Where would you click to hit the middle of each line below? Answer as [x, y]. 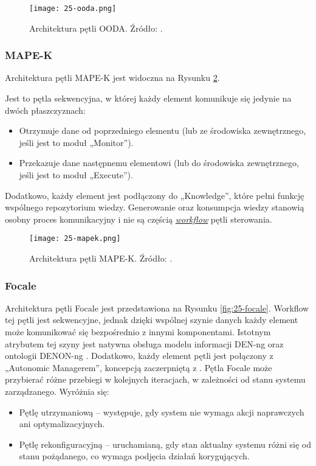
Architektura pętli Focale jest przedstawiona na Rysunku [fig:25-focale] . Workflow [157, 308]
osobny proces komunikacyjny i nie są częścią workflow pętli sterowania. [139, 219]
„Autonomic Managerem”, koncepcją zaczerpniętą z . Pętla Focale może [139, 367]
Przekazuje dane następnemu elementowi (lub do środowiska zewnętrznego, [159, 163]
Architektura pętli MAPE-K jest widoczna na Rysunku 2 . [112, 78]
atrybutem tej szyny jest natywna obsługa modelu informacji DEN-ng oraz [144, 343]
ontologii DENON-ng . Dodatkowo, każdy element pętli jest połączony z [139, 356]
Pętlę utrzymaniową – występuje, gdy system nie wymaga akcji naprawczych [162, 412]
